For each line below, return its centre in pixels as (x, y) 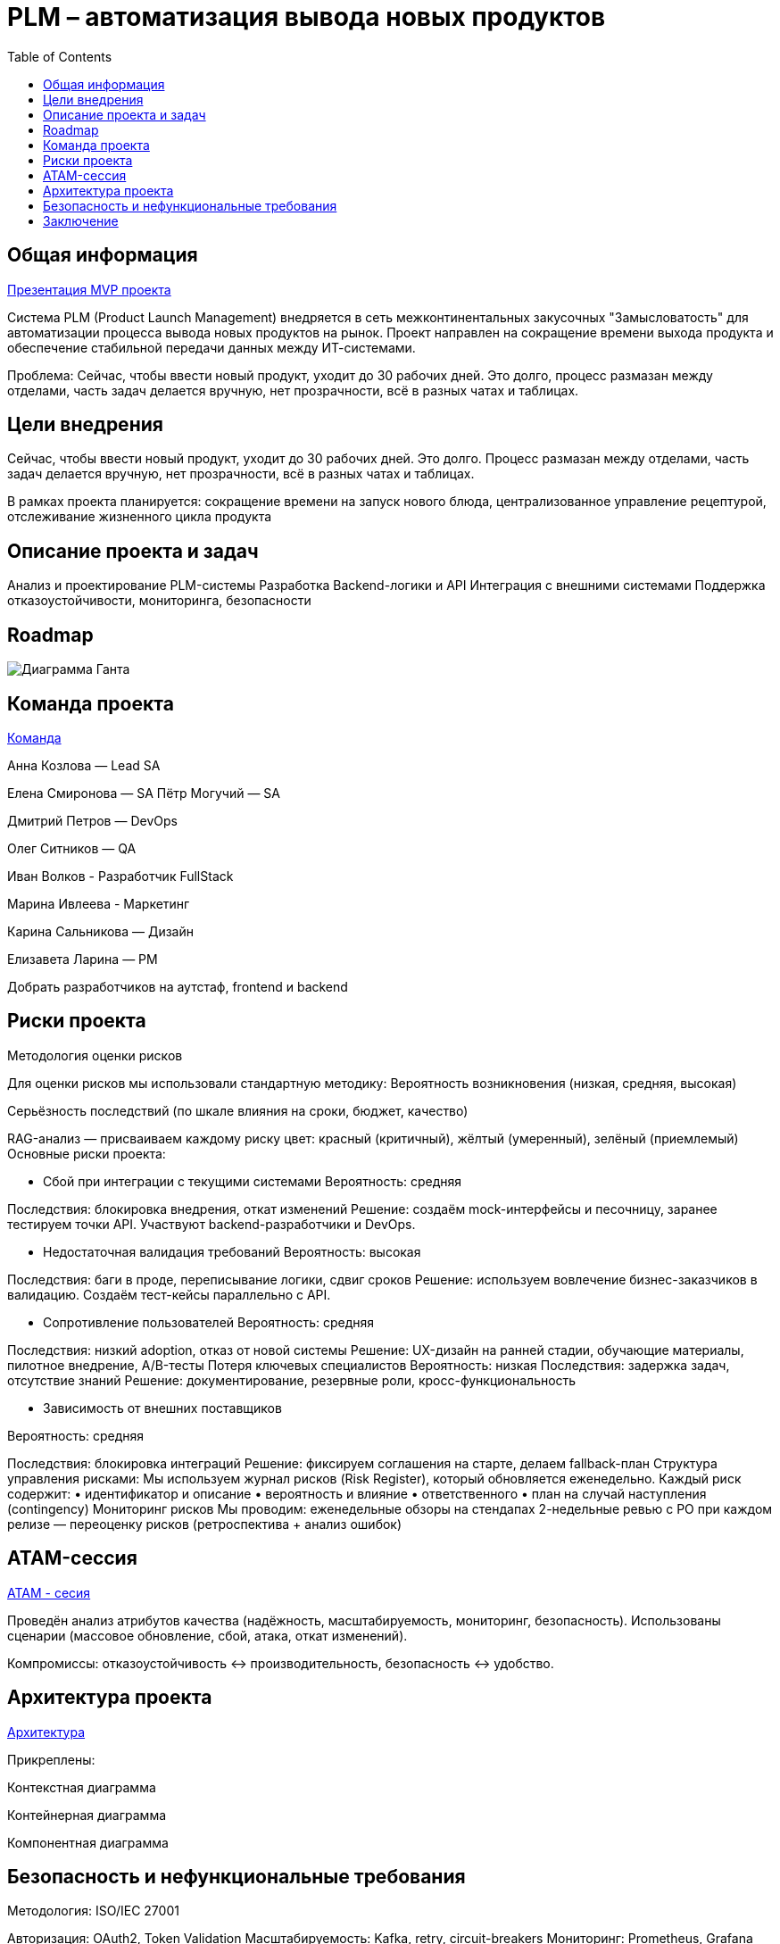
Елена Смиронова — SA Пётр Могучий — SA (144, 793)
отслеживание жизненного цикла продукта (140, 517)
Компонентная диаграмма (88, 1842)
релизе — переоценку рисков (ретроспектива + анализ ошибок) (205, 1524)
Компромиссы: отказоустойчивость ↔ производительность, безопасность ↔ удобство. (281, 1663)
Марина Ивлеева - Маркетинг (99, 903)
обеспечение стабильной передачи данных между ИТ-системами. (212, 347)
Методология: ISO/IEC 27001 (93, 1911)
